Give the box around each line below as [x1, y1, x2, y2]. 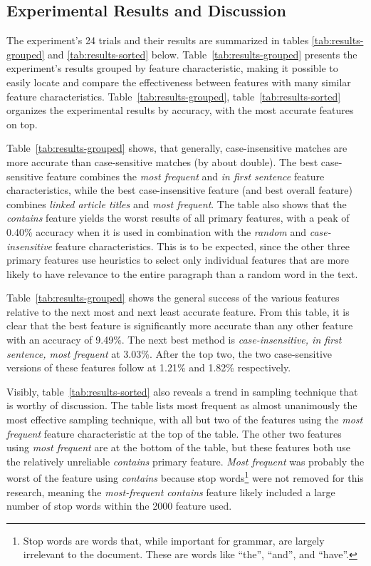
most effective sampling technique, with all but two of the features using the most [6, 412, 363, 427]
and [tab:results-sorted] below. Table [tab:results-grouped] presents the [48, 46, 357, 61]
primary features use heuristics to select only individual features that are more [6, 252, 350, 267]
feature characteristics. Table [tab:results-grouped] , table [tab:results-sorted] [6, 88, 341, 103]
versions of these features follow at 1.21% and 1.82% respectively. [6, 360, 291, 375]
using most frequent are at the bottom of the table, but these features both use [6, 440, 351, 455]
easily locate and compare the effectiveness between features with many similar [6, 74, 351, 89]
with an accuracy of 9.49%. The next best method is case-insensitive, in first [6, 332, 342, 347]
